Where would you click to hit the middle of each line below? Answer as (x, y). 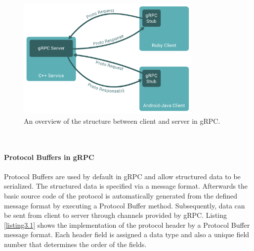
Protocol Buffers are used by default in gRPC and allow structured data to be (122, 176)
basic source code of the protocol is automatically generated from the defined (121, 195)
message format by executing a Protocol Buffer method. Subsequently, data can (125, 205)
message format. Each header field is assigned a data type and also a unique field (127, 234)
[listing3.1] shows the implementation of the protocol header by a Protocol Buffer (127, 225)
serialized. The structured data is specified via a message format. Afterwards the (126, 186)
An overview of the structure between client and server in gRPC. (122, 121)
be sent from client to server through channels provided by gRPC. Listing (116, 215)
